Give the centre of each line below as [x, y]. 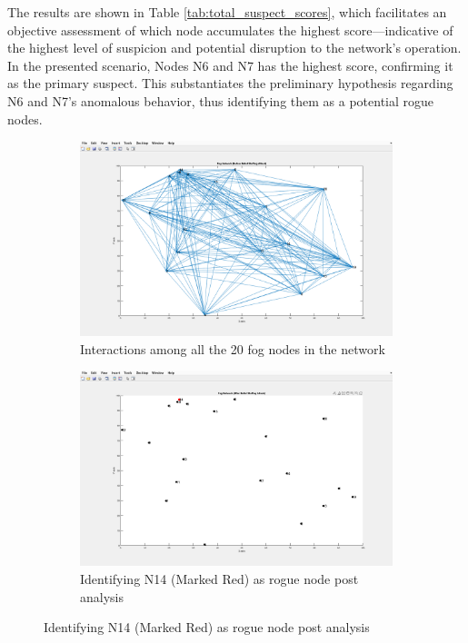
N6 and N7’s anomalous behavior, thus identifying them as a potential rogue [221, 100]
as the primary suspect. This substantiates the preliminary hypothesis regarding [230, 83]
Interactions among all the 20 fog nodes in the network [233, 348]
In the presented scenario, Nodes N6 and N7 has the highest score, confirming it [230, 65]
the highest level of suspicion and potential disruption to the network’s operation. [234, 48]
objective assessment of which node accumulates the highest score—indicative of [230, 30]
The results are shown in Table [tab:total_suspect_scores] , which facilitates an [227, 12]
